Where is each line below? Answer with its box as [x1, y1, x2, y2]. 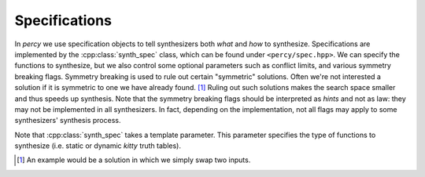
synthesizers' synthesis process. [14, 116, 121, 125]
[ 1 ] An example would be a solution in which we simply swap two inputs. [17, 155, 251, 164]
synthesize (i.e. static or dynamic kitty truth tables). [14, 141, 181, 150]
